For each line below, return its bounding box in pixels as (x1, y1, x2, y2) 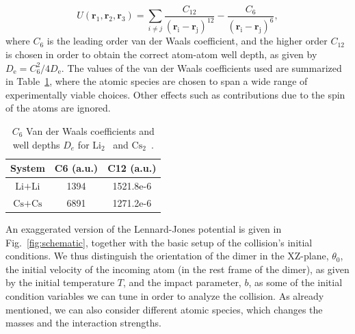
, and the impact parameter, (123, 275, 241, 290)
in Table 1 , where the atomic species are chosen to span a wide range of (5, 74, 308, 88)
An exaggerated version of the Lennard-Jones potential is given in (5, 221, 282, 235)
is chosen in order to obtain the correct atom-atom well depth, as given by (5, 47, 317, 61)
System (10, 161, 45, 175)
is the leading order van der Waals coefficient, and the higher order (47, 34, 328, 48)
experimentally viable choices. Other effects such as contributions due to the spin (5, 87, 345, 101)
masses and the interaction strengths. (5, 316, 161, 330)
